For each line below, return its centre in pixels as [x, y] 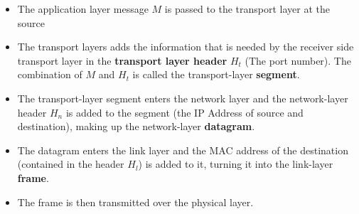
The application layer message [83, 9]
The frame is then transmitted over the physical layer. [135, 202]
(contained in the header [71, 164]
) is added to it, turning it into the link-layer [236, 164]
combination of [50, 74]
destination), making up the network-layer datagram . [136, 126]
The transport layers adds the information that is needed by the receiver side [186, 47]
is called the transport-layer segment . [216, 74]
